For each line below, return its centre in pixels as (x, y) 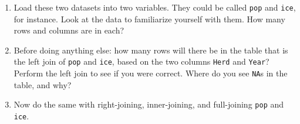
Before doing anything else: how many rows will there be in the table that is (151, 50)
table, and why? (43, 84)
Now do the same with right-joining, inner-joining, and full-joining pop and (149, 104)
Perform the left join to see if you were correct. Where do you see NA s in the (151, 73)
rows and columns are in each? (69, 30)
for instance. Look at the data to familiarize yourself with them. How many (149, 19)
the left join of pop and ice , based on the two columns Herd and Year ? (141, 61)
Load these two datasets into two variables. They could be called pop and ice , (155, 7)
